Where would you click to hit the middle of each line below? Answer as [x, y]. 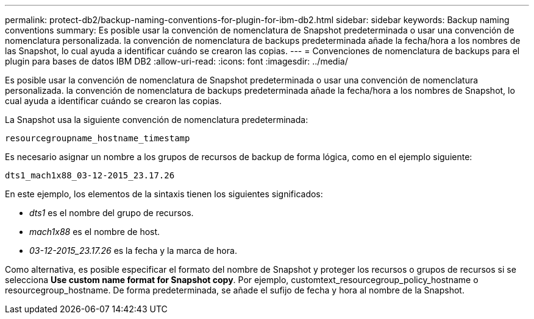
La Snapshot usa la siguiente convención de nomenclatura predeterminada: [157, 120]
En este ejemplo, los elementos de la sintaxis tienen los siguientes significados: [164, 194]
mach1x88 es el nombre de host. [95, 232]
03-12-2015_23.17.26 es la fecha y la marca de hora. [133, 251]
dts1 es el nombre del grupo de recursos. [112, 213]
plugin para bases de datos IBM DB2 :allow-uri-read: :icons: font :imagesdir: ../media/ [176, 61]
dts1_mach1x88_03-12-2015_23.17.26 [90, 175]
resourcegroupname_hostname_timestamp [98, 138]
